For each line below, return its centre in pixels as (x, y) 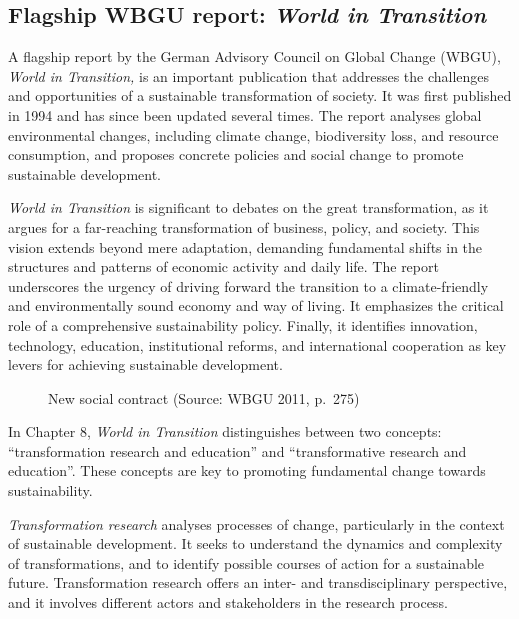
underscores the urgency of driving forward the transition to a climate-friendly (248, 285)
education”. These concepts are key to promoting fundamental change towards (247, 470)
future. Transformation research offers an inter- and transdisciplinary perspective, (258, 582)
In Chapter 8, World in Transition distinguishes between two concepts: (225, 431)
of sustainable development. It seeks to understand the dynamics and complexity (255, 543)
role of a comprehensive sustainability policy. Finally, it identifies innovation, (243, 324)
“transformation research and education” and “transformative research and (237, 450)
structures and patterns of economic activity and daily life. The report (223, 266)
